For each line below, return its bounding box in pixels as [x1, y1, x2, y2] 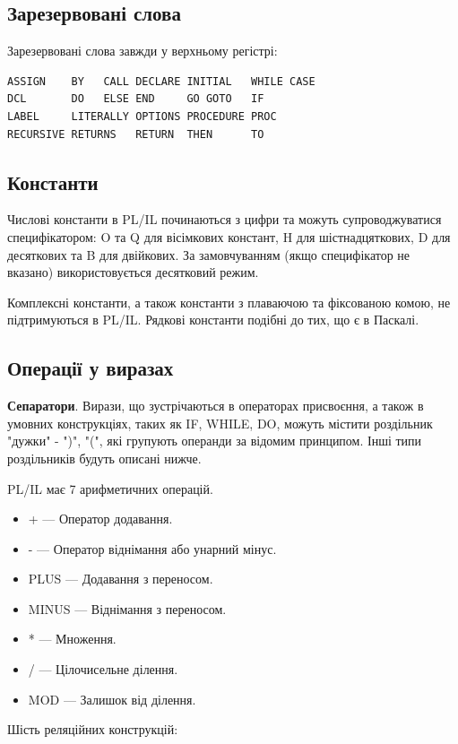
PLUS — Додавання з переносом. [28, 569, 213, 588]
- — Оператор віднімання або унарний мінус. [28, 539, 277, 558]
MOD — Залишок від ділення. [28, 689, 196, 708]
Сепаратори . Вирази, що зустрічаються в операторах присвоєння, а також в [7, 396, 424, 415]
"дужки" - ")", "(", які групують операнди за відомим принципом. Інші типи [7, 431, 422, 450]
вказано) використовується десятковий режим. [7, 263, 259, 281]
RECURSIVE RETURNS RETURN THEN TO [7, 127, 264, 141]
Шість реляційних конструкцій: [7, 720, 178, 739]
